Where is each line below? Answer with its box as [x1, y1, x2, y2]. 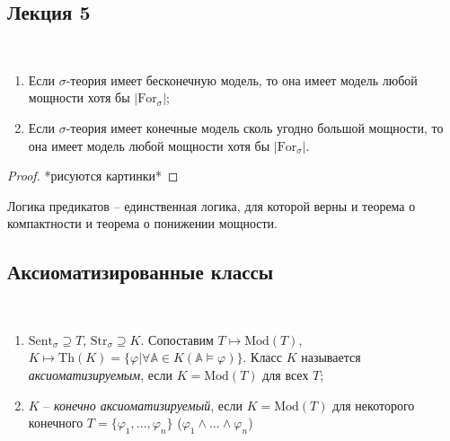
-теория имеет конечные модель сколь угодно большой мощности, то [66, 118, 444, 137]
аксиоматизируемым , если [28, 365, 173, 384]
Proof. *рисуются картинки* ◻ [7, 166, 179, 185]
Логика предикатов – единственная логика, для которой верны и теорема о [7, 196, 416, 215]
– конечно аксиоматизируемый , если [43, 395, 243, 414]
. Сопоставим [140, 330, 214, 348]
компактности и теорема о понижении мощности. [7, 214, 278, 233]
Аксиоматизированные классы [7, 258, 274, 286]
